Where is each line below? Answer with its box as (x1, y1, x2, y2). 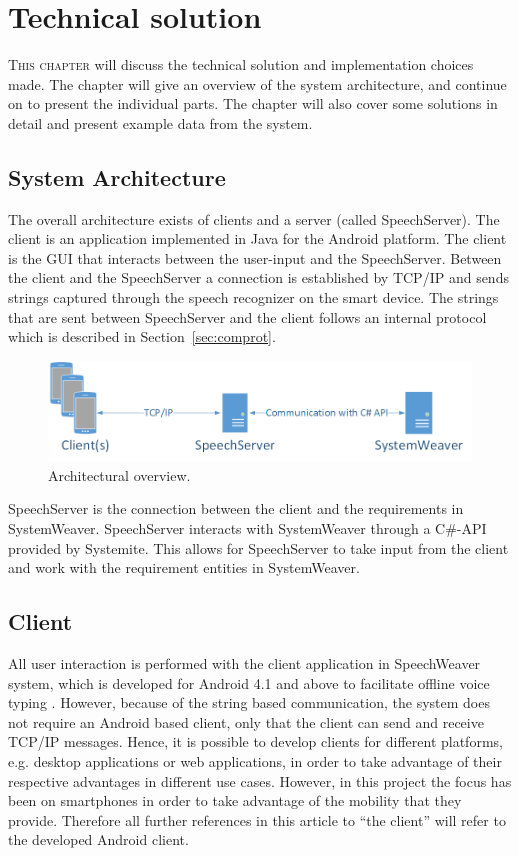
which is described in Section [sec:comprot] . (8, 326, 276, 347)
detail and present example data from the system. (8, 112, 313, 133)
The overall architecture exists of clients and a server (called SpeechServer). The (8, 208, 500, 229)
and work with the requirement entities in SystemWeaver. (8, 557, 360, 578)
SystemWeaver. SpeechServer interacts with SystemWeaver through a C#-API (8, 518, 487, 539)
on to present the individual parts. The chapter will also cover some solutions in (8, 93, 498, 114)
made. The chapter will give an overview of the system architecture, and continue (8, 73, 507, 94)
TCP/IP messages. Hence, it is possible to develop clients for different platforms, (8, 731, 503, 752)
